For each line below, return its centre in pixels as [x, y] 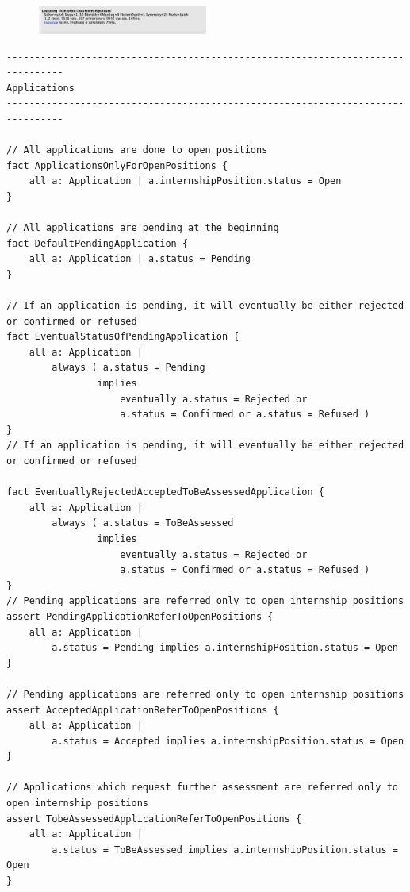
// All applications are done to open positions [137, 150]
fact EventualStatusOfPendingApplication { [123, 337]
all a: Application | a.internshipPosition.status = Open [185, 181]
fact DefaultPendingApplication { [98, 243]
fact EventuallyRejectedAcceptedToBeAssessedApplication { [165, 492]
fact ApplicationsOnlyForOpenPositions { [117, 165]
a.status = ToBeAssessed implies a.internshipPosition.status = [225, 850]
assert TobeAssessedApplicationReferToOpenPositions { [154, 819]
